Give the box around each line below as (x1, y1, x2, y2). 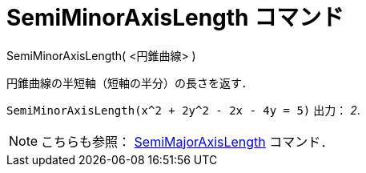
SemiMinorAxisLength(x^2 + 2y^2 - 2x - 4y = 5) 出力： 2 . (6, 103, 360, 117)
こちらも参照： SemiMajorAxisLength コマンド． (41, 133, 334, 150)
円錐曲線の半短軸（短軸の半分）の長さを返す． (6, 75, 253, 90)
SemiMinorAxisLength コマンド (6, 4, 344, 31)
